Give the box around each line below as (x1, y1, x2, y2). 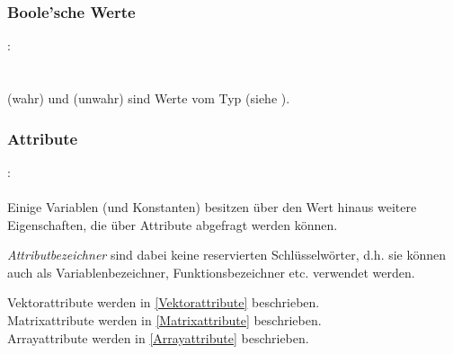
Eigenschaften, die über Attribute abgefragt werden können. (7, 215, 338, 234)
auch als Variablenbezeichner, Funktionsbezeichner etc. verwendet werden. (7, 262, 415, 281)
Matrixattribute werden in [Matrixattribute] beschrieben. (7, 310, 322, 329)
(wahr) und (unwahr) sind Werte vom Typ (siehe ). (7, 89, 290, 107)
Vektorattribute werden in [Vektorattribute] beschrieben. (7, 293, 320, 312)
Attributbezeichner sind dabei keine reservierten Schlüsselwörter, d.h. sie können (7, 245, 447, 264)
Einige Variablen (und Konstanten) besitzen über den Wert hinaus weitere (7, 198, 417, 216)
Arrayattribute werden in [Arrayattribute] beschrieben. (7, 328, 309, 347)
